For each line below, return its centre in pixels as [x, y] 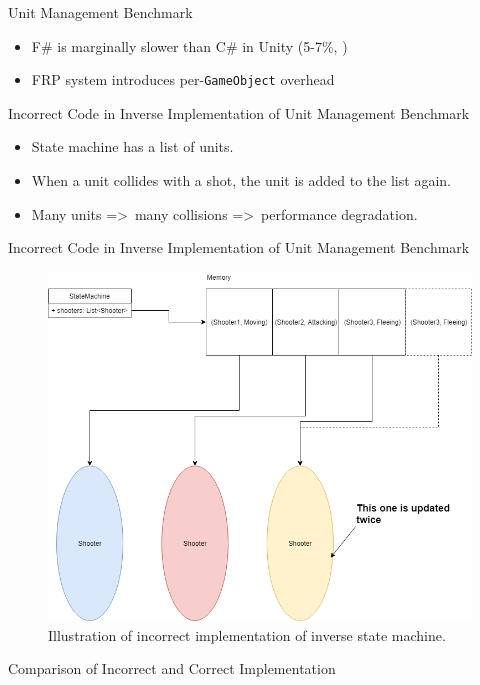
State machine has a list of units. [132, 146]
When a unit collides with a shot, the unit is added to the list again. [241, 180]
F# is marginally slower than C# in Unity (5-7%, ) [189, 45]
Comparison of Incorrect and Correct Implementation [172, 668]
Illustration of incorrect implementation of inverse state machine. [247, 634]
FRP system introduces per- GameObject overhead [183, 79]
